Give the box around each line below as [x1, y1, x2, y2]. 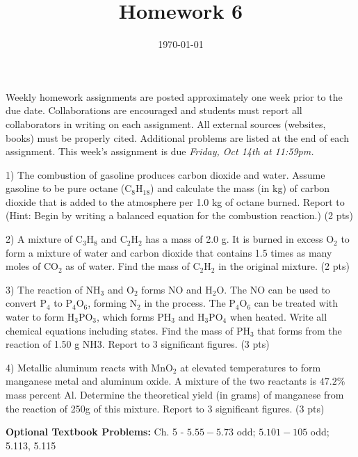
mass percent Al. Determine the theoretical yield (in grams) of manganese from [6, 387, 344, 401]
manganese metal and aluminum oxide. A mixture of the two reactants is [6, 374, 317, 388]
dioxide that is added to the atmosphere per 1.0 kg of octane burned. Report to [6, 194, 345, 209]
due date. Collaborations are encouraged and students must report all [6, 103, 302, 118]
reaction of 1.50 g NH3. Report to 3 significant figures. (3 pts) [6, 337, 270, 351]
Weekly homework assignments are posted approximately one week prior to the [6, 89, 343, 104]
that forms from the [257, 323, 342, 337]
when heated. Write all [229, 310, 327, 324]
